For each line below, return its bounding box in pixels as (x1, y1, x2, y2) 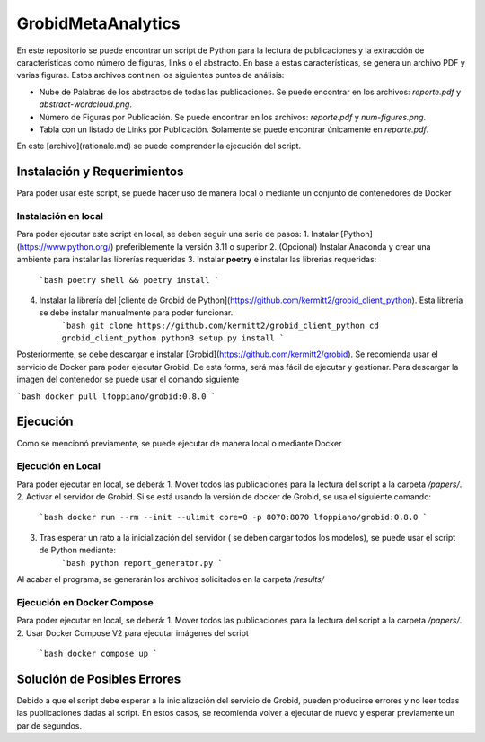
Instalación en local (16, 209, 103, 222)
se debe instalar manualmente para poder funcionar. (39, 307, 234, 318)
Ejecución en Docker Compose (16, 596, 154, 608)
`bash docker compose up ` (39, 648, 158, 658)
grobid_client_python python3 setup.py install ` (61, 333, 285, 343)
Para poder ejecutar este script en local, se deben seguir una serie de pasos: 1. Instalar (16, 229, 339, 240)
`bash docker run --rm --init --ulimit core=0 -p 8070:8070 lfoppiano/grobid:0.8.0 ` (39, 512, 428, 523)
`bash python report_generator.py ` (61, 558, 224, 568)
